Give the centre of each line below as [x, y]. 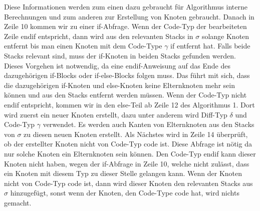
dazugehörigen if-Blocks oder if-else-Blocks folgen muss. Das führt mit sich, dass [127, 75]
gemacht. [18, 202]
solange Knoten [225, 36]
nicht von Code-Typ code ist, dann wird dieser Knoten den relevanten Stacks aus [128, 183]
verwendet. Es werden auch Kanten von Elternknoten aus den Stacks [149, 124]
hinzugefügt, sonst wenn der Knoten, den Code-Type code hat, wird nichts [125, 193]
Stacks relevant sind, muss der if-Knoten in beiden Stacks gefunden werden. [120, 55]
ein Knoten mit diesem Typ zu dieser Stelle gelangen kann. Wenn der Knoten [123, 173]
